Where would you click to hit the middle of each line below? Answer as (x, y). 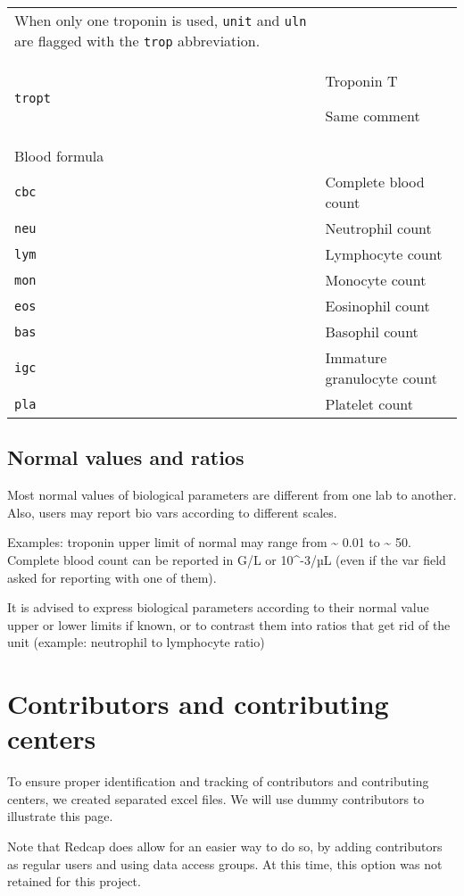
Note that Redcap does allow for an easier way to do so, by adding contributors (225, 846)
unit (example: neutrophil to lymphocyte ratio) (136, 642)
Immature (356, 357)
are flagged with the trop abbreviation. (137, 41)
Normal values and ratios (126, 457)
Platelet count (369, 404)
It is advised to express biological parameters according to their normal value (218, 607)
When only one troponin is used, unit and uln (161, 20)
